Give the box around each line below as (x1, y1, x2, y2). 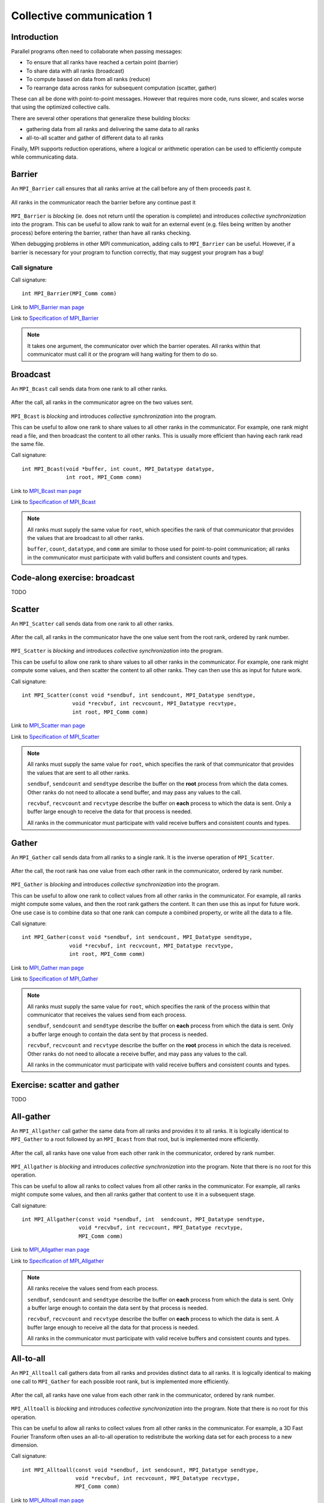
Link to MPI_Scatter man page (11, 722, 85, 729)
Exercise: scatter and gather (11, 1080, 119, 1090)
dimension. (11, 1441, 39, 1448)
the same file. (11, 440, 45, 447)
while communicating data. (11, 153, 78, 161)
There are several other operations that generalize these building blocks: (11, 114, 191, 121)
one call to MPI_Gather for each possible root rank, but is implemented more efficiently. (11, 1377, 230, 1385)
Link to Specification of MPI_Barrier (11, 314, 99, 322)
